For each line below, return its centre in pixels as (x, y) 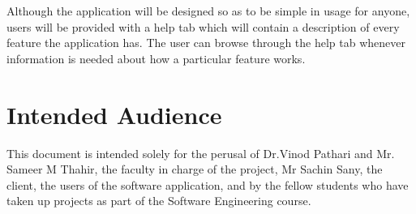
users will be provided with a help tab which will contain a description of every (203, 26)
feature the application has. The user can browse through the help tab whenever (206, 43)
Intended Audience (114, 114)
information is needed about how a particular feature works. (156, 58)
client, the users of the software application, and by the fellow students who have (208, 184)
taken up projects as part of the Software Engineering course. (159, 201)
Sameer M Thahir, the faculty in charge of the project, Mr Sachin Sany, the (195, 169)
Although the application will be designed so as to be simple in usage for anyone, (208, 11)
